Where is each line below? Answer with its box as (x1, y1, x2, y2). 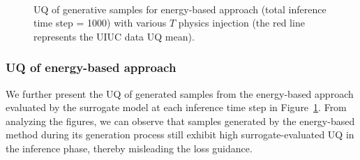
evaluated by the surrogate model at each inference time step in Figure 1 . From (6, 100, 347, 115)
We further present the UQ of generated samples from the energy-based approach (6, 86, 354, 101)
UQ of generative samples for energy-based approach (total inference (33, 1, 327, 16)
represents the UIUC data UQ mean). (33, 29, 195, 43)
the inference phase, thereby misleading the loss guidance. (6, 140, 253, 155)
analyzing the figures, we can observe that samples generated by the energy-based (6, 113, 355, 128)
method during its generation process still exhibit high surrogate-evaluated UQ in (6, 127, 354, 142)
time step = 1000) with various (33, 15, 167, 30)
